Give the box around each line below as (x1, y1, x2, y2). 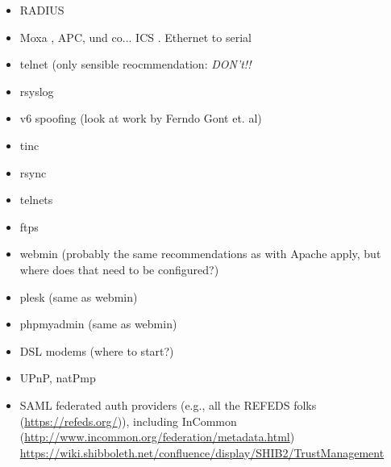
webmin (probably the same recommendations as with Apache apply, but (19, 245, 381, 262)
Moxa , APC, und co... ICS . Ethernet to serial (19, 28, 252, 45)
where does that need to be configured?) (19, 261, 219, 277)
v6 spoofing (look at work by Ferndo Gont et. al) (19, 110, 262, 127)
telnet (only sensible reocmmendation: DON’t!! (19, 56, 252, 73)
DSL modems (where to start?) (19, 342, 174, 359)
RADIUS (19, 2, 64, 18)
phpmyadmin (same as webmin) (19, 315, 177, 332)
